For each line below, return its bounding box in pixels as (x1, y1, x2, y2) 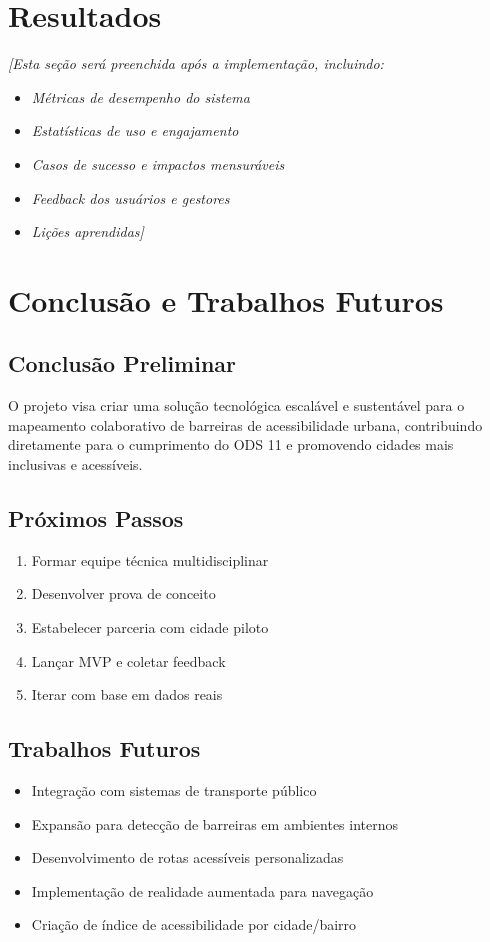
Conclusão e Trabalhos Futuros (8, 279, 444, 320)
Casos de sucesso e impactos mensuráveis (31, 153, 285, 174)
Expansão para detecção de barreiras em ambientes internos (31, 813, 399, 834)
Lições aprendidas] (31, 221, 144, 242)
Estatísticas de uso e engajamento (31, 120, 239, 141)
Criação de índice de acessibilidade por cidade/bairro (31, 914, 357, 935)
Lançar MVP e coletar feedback (31, 650, 226, 671)
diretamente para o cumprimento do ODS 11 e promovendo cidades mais (8, 434, 454, 455)
